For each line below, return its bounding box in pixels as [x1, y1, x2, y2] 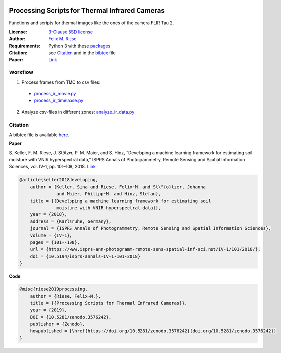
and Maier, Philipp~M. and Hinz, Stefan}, [56, 191, 161, 197]
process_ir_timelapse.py [34, 97, 84, 104]
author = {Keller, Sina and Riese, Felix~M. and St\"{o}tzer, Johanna [30, 184, 206, 190]
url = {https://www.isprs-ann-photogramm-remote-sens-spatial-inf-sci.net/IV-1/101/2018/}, [30, 246, 261, 252]
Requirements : [9, 43, 41, 49]
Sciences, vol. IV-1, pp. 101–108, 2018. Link [9, 164, 96, 170]
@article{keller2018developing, [19, 177, 99, 183]
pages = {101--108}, [30, 239, 80, 245]
